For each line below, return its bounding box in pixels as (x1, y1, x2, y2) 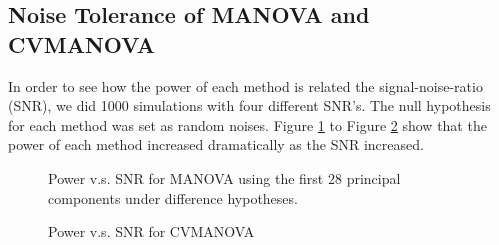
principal (346, 167, 401, 188)
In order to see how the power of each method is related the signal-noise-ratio (8, 75, 483, 96)
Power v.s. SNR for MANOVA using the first (48, 167, 324, 188)
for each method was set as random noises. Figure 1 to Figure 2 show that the (8, 114, 487, 135)
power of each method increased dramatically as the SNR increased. (8, 134, 424, 155)
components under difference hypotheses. (48, 187, 298, 208)
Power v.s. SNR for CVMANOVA (48, 221, 255, 242)
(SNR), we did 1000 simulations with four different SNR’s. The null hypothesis (8, 95, 491, 116)
